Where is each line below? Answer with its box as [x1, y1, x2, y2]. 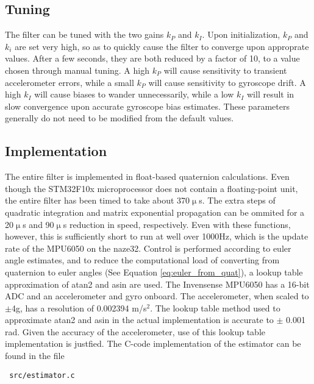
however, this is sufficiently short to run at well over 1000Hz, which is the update [5, 230, 309, 243]
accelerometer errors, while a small [5, 76, 134, 88]
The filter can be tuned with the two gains [5, 28, 164, 41]
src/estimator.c [9, 371, 75, 380]
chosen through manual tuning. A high [5, 63, 149, 76]
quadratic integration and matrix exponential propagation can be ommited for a [5, 205, 305, 218]
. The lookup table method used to [150, 301, 280, 314]
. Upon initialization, [202, 28, 280, 41]
